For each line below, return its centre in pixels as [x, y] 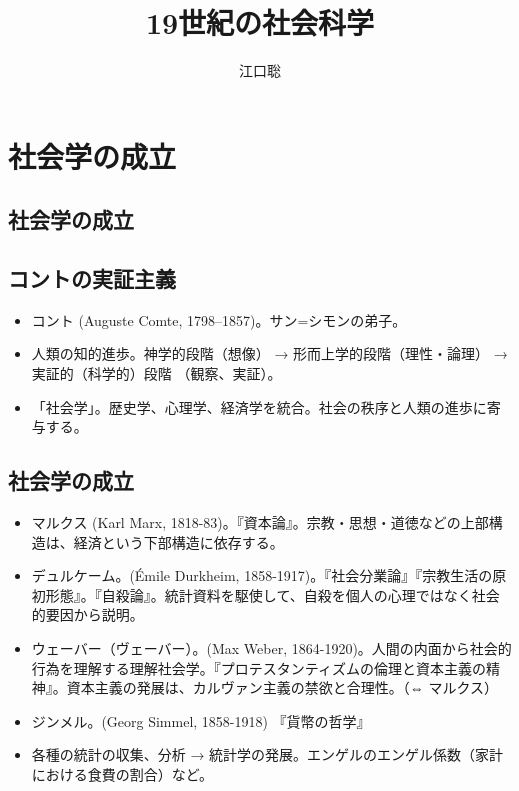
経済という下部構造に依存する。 [178, 541]
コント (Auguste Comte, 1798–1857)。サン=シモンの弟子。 [219, 319]
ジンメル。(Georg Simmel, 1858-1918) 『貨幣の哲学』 [201, 720]
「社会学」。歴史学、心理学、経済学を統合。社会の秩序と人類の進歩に [259, 406]
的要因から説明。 [87, 614]
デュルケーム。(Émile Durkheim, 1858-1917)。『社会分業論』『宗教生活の [262, 575]
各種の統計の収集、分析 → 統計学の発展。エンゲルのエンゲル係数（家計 [267, 754]
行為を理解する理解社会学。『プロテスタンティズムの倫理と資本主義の [258, 667]
